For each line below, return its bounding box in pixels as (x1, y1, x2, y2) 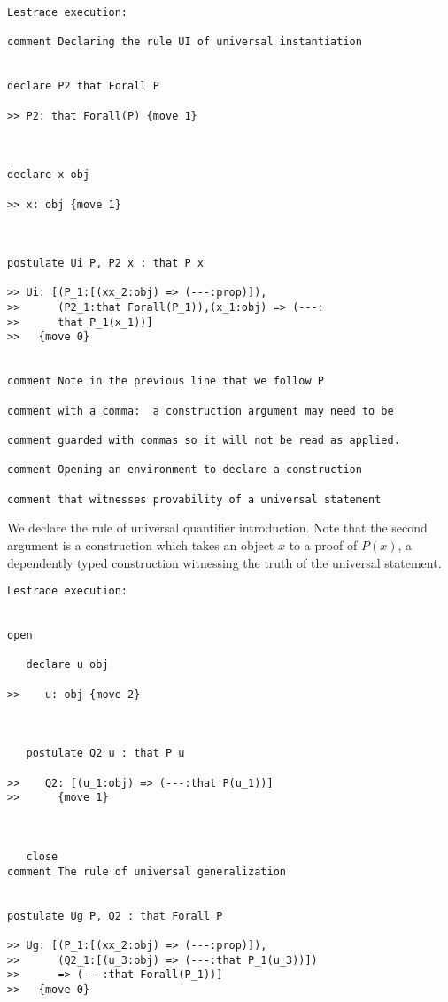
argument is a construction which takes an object (7, 535, 274, 554)
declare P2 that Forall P (7, 80, 159, 93)
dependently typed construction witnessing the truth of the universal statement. (7, 553, 442, 571)
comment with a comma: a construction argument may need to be (7, 404, 394, 417)
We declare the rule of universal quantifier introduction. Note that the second (7, 518, 428, 537)
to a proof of (289, 535, 358, 554)
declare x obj (7, 168, 90, 182)
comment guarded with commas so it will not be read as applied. (7, 434, 400, 447)
